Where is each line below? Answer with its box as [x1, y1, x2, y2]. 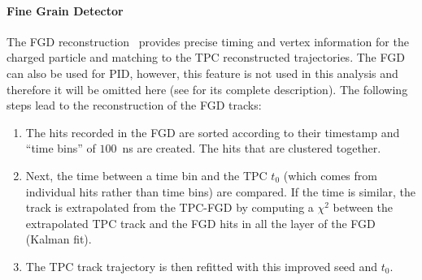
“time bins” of [25, 140, 96, 157]
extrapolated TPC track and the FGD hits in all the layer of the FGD [25, 214, 376, 231]
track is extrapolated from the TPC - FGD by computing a [25, 199, 314, 216]
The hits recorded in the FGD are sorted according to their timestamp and [25, 123, 400, 140]
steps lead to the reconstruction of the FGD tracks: [7, 97, 262, 114]
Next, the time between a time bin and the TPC [25, 166, 268, 183]
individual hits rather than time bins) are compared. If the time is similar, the [25, 183, 416, 200]
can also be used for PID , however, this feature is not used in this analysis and [7, 64, 398, 81]
